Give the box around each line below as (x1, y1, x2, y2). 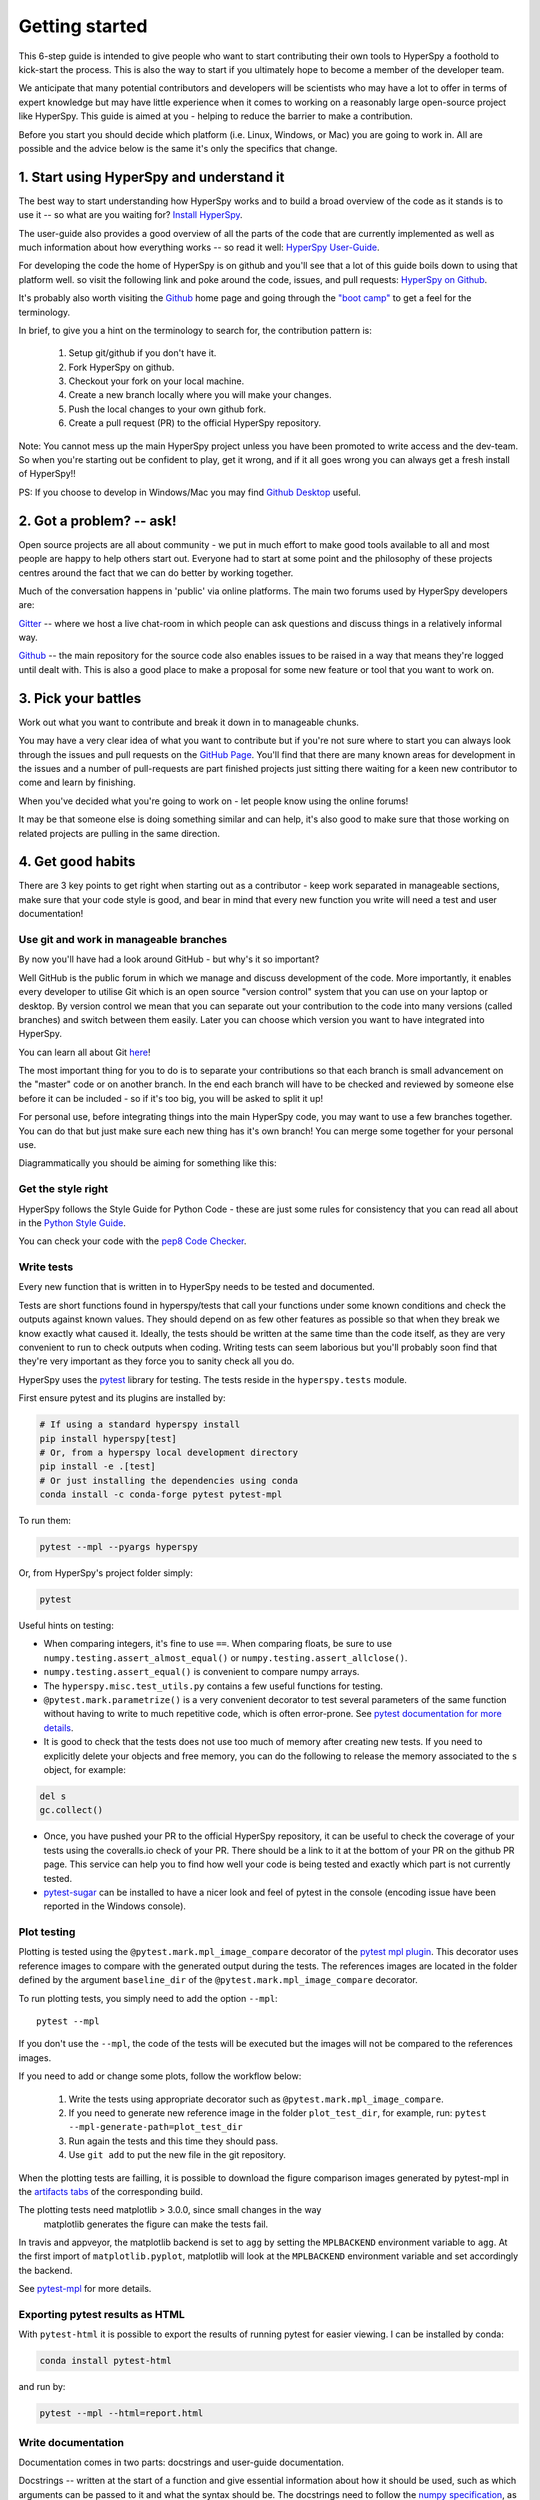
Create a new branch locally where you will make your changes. (68, 389, 332, 401)
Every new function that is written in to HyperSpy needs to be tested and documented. (18, 1281, 375, 1293)
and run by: (18, 2381, 66, 2393)
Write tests (18, 1260, 74, 1274)
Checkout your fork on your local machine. (68, 375, 245, 387)
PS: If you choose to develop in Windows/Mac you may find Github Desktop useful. (18, 486, 362, 498)
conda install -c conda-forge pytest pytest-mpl (39, 1489, 283, 1500)
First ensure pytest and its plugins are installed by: (18, 1392, 226, 1404)
